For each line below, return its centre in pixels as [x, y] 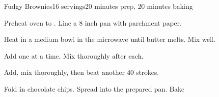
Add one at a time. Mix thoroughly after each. [74, 55]
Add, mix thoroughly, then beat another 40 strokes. [82, 72]
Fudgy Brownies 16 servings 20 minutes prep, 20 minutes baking [98, 6]
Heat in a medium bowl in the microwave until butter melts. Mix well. [110, 39]
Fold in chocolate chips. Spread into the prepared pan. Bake [94, 88]
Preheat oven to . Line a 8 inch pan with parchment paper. [93, 22]
